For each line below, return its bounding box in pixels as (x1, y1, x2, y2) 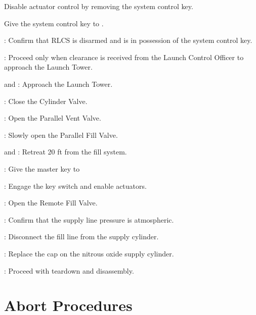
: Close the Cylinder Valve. (4, 95, 88, 106)
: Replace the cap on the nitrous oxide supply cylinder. (4, 248, 174, 258)
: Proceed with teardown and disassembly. (4, 265, 134, 276)
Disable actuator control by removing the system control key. (4, 1, 193, 11)
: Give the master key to (4, 163, 80, 174)
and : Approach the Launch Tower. (4, 78, 113, 89)
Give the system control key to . (4, 18, 104, 28)
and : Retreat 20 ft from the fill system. (4, 146, 127, 157)
